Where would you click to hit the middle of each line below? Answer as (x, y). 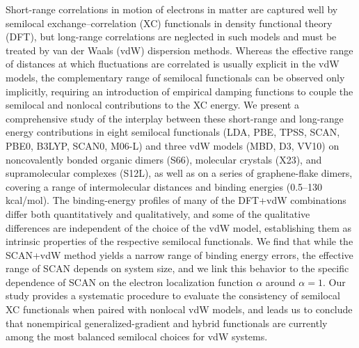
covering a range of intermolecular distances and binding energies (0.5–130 (164, 186)
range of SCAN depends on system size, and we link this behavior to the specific (177, 268)
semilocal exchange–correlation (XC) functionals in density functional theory (169, 23)
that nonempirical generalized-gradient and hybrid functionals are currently (167, 323)
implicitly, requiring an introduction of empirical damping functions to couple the (179, 91)
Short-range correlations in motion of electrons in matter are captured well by (172, 9)
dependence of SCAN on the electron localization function (129, 282)
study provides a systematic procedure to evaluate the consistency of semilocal (173, 295)
